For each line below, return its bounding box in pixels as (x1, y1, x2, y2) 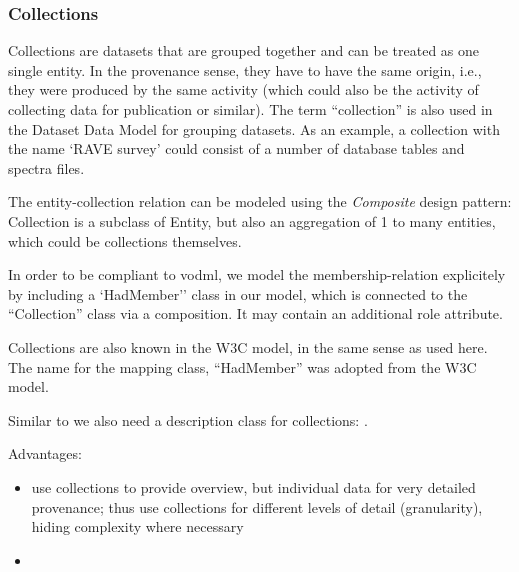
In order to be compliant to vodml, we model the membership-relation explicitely (8, 264, 506, 285)
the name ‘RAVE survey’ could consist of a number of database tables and (8, 138, 465, 159)
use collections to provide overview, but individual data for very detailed (31, 476, 476, 497)
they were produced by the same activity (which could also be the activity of (8, 79, 479, 100)
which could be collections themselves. (8, 230, 242, 251)
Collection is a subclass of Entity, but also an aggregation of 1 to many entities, (8, 210, 496, 231)
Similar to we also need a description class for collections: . (8, 409, 368, 430)
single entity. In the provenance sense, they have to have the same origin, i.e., (8, 59, 482, 80)
